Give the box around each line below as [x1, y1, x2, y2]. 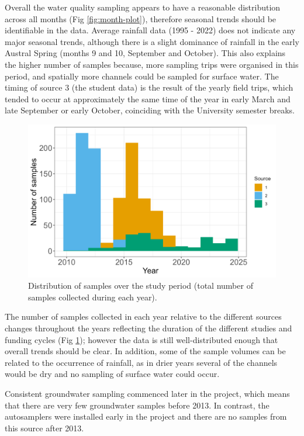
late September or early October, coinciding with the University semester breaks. [5, 104, 295, 116]
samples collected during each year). [28, 290, 157, 303]
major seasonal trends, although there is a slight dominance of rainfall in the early [5, 35, 299, 47]
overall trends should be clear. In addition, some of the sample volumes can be [5, 345, 286, 357]
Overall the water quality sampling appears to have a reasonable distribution [5, 1, 281, 13]
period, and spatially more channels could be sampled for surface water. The [5, 70, 279, 82]
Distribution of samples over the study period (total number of [28, 279, 253, 292]
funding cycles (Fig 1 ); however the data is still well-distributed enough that [5, 333, 278, 345]
